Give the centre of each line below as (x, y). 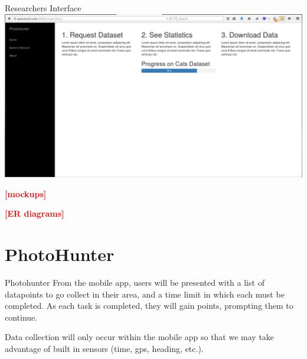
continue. (21, 317)
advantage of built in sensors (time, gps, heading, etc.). (104, 349)
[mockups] (26, 193)
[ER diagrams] (35, 213)
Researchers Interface (43, 8)
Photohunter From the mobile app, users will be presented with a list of (135, 283)
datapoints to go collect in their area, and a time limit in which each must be (145, 294)
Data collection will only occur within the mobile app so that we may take (140, 337)
